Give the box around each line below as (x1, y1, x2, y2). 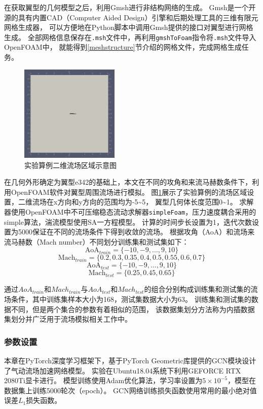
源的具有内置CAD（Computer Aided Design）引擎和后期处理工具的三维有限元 (4, 12, 258, 22)
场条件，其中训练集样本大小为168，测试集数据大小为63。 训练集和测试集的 (4, 294, 251, 304)
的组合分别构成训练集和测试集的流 (144, 284, 258, 294)
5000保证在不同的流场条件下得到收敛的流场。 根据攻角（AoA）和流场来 (18, 226, 255, 237)
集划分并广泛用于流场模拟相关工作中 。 (4, 314, 132, 324)
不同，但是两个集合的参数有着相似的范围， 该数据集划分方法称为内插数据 (11, 303, 255, 314)
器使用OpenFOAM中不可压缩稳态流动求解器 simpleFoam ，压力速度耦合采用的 (4, 207, 256, 217)
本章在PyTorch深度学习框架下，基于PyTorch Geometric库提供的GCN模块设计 (4, 355, 256, 366)
